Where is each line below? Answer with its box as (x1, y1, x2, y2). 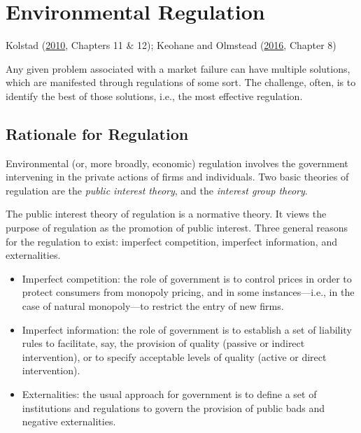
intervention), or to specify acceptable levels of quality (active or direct (22, 349, 327, 364)
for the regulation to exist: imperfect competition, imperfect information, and (6, 234, 337, 248)
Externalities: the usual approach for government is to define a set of (22, 387, 317, 402)
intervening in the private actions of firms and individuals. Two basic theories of (6, 169, 349, 184)
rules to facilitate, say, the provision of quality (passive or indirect (22, 336, 305, 350)
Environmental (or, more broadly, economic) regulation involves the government (6, 155, 348, 170)
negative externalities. (22, 414, 116, 429)
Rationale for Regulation (6, 122, 189, 144)
